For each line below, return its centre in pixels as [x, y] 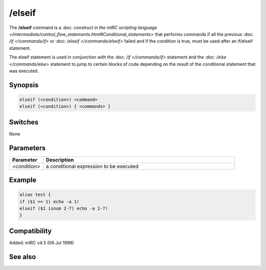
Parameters [27, 148]
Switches [24, 122]
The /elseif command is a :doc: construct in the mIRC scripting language [83, 28]
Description [60, 160]
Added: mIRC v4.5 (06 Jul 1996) [42, 242]
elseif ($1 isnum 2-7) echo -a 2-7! [64, 209]
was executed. [24, 71]
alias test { [35, 195]
